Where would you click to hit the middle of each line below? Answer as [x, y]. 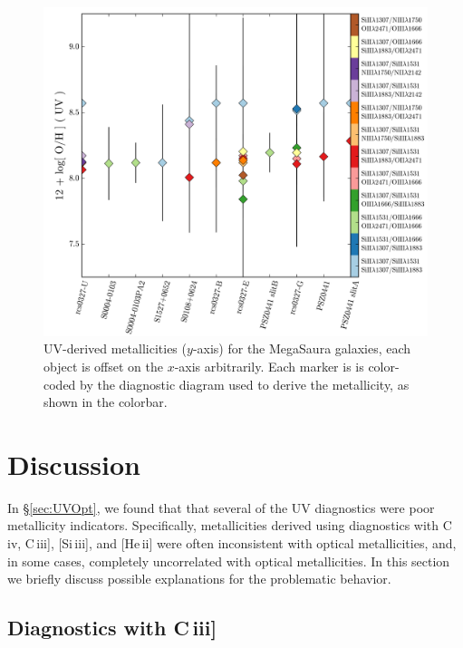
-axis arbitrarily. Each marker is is [269, 366]
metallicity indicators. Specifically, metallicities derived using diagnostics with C [230, 525]
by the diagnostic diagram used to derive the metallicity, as [245, 384]
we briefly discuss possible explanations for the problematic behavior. [199, 579]
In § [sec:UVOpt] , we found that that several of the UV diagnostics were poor [221, 507]
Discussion [74, 464]
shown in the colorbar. [106, 402]
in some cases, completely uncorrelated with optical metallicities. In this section [229, 561]
